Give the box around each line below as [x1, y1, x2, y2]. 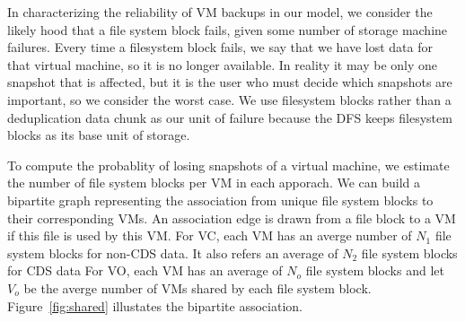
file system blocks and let [305, 261, 444, 280]
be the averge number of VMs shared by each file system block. [23, 278, 372, 297]
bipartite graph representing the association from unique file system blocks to [7, 190, 434, 209]
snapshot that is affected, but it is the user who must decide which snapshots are [7, 73, 452, 91]
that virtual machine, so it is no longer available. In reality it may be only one [7, 55, 437, 74]
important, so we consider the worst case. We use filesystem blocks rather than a [7, 90, 452, 109]
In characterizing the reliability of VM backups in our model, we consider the [7, 3, 433, 21]
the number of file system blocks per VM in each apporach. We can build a [7, 173, 421, 192]
